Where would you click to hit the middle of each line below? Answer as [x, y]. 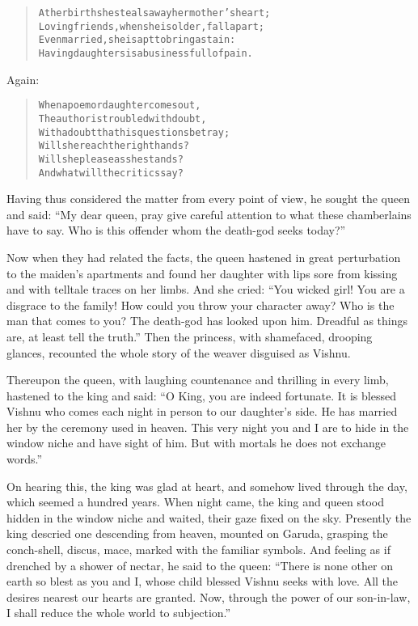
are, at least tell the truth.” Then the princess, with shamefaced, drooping [190, 336]
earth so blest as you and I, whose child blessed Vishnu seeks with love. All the [203, 581]
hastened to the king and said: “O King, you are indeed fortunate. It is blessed [201, 395]
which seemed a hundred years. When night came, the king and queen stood [195, 502]
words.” [25, 459]
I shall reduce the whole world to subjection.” [119, 613]
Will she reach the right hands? [114, 146]
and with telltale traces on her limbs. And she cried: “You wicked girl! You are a [206, 289]
